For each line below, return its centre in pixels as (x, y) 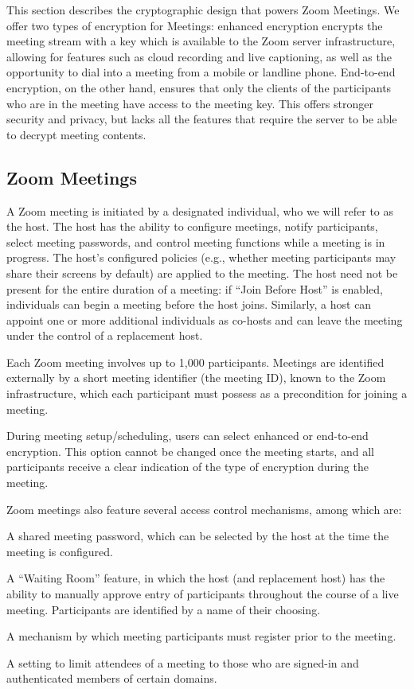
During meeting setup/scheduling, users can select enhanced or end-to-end (187, 436)
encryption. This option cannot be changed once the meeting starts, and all (190, 451)
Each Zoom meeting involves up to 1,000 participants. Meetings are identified (195, 362)
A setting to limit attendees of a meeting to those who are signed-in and (183, 662)
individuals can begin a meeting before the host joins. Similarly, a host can (189, 304)
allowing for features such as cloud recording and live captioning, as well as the (199, 56)
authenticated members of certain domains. (112, 678)
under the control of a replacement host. (105, 335)
